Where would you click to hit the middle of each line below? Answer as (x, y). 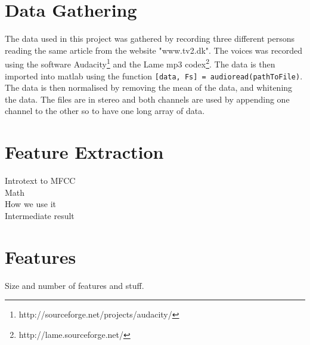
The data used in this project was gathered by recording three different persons (150, 38)
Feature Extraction (84, 152)
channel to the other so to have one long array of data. (105, 111)
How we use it (30, 204)
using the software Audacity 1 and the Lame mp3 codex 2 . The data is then (140, 63)
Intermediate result (40, 215)
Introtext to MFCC (40, 181)
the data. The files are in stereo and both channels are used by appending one (147, 99)
